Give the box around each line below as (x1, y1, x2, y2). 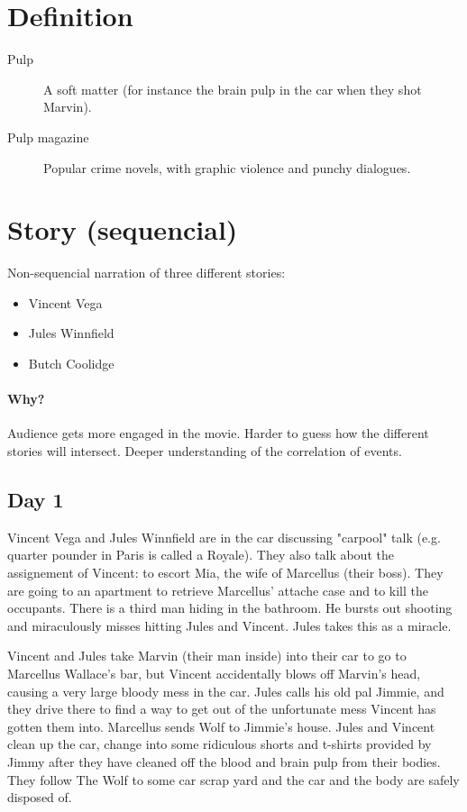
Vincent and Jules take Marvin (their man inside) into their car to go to (7, 646, 407, 665)
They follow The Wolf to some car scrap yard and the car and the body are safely (7, 770, 460, 789)
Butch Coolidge (28, 354, 114, 372)
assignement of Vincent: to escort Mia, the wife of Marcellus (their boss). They (7, 562, 444, 581)
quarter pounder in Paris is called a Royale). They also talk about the (7, 545, 394, 564)
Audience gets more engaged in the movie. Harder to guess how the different (7, 424, 429, 442)
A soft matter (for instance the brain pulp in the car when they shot (43, 79, 422, 98)
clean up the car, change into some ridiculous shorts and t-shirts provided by (7, 734, 432, 753)
